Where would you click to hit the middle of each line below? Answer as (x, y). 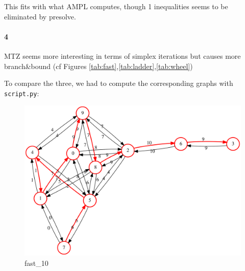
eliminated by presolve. (40, 16)
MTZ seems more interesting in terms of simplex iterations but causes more (122, 55)
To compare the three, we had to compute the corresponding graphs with (119, 83)
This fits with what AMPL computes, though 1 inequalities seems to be (116, 6)
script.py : (22, 93)
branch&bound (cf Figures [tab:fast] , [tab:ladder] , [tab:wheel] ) (99, 66)
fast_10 (36, 263)
